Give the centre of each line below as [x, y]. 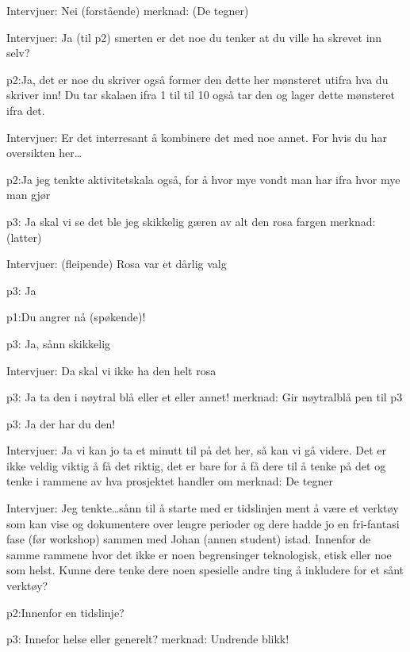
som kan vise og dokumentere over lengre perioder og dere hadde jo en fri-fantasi [203, 523]
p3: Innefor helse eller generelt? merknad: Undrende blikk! [148, 639]
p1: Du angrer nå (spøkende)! [76, 317]
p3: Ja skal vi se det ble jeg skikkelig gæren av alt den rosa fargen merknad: [191, 221]
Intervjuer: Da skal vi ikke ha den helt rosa [111, 370]
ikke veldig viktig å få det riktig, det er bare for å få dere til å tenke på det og [196, 465]
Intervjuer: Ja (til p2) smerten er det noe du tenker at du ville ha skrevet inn [194, 37]
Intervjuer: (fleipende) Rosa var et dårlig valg [117, 264]
